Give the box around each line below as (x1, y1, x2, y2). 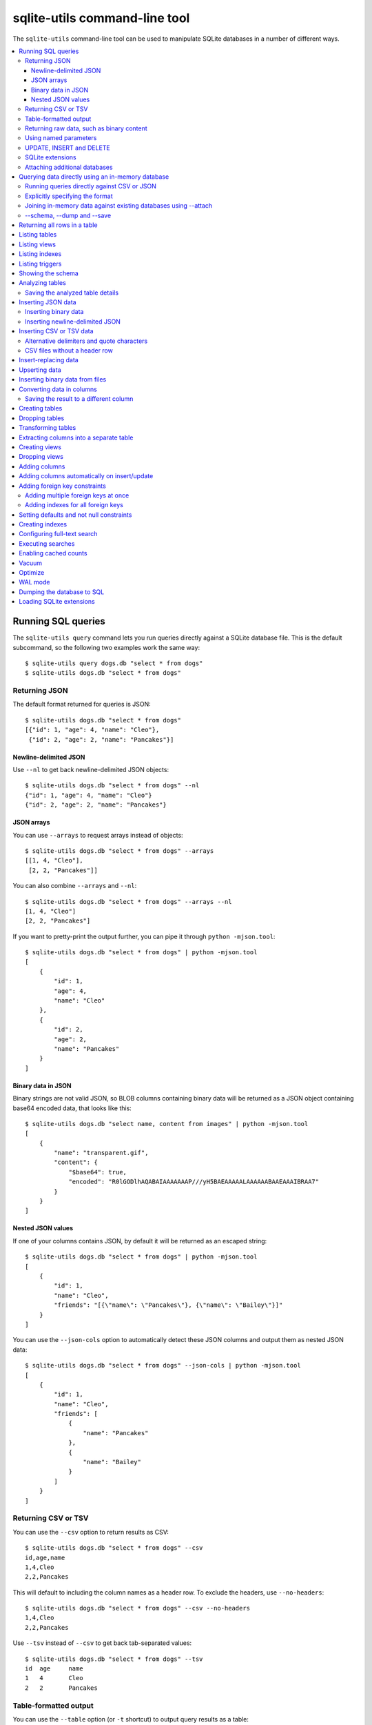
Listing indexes (19, 250, 62, 258)
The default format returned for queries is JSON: (12, 700, 151, 709)
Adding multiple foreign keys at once (25, 491, 130, 500)
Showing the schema (19, 269, 79, 277)
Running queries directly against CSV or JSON (25, 182, 156, 190)
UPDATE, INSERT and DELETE (25, 144, 110, 152)
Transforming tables (19, 424, 76, 432)
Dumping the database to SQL (19, 587, 105, 596)
